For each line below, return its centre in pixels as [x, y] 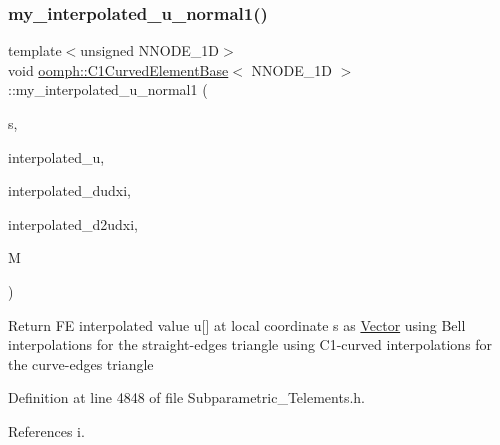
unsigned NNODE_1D [150, 50]
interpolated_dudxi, [69, 190]
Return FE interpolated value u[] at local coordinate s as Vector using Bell [237, 324]
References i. [46, 430]
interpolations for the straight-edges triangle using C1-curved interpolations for [250, 344]
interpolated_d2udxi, [73, 223]
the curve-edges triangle [81, 363]
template [35, 50]
